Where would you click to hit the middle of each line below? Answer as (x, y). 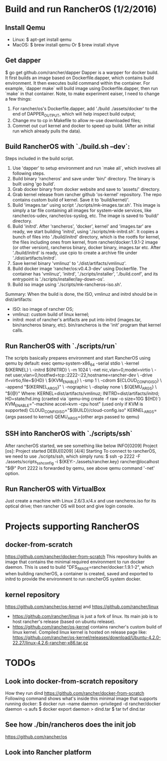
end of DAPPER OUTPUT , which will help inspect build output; (74, 114)
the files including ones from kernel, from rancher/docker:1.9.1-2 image (85, 242)
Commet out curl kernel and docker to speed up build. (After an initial (83, 126)
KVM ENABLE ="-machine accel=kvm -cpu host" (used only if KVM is (74, 404)
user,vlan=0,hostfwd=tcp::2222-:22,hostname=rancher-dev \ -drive (83, 375)
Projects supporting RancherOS (72, 526)
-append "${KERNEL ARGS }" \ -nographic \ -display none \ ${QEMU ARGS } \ (81, 387)
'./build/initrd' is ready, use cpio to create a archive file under (75, 253)
